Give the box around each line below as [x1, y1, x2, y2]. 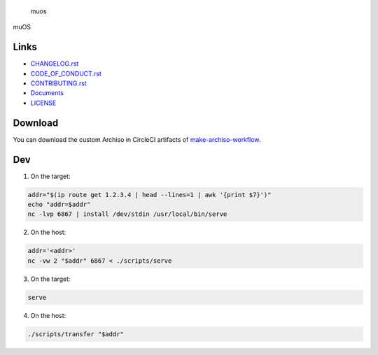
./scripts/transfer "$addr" [27, 330, 124, 338]
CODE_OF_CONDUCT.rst [30, 69, 101, 78]
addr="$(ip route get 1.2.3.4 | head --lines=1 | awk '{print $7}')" [27, 191, 272, 198]
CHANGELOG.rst [30, 59, 79, 68]
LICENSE [30, 99, 57, 107]
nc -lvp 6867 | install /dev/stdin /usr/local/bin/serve [27, 210, 227, 218]
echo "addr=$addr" [27, 201, 91, 209]
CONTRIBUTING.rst [30, 79, 87, 87]
